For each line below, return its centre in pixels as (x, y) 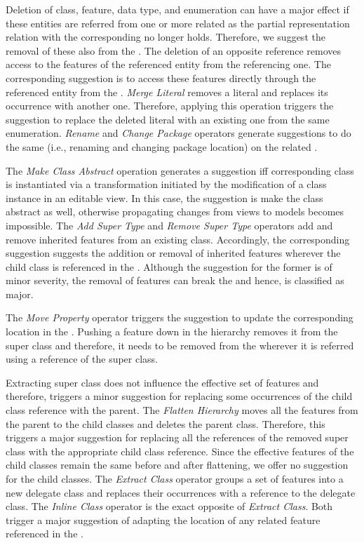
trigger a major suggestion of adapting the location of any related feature (163, 519)
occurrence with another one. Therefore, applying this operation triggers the (170, 106)
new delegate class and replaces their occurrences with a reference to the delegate (181, 492)
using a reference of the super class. (82, 359)
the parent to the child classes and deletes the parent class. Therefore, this (166, 423)
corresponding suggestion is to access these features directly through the (161, 78)
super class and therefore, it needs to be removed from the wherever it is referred (180, 345)
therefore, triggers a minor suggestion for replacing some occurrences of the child (179, 396)
